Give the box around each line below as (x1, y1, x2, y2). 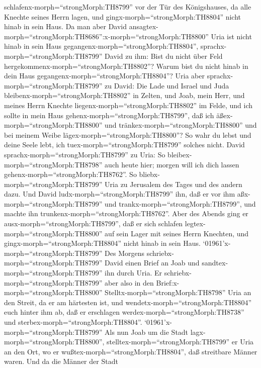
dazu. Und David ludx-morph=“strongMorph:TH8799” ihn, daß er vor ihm (4, 189, 235, 199)
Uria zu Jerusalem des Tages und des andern (105, 178, 242, 189)
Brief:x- (156, 277, 180, 288)
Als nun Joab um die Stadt (105, 326, 189, 337)
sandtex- (202, 257, 228, 268)
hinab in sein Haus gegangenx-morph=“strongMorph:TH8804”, (4, 41, 199, 51)
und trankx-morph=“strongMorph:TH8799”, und (105, 198, 256, 209)
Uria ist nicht (211, 31, 252, 41)
